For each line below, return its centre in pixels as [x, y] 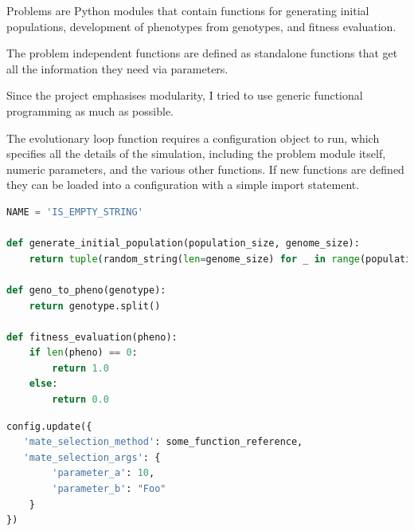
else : [43, 384]
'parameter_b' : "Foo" [109, 489]
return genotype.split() [95, 306]
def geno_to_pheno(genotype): [86, 290]
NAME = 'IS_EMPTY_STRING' [75, 212]
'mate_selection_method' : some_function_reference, [163, 442]
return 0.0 [80, 400]
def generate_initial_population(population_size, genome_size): [183, 244]
